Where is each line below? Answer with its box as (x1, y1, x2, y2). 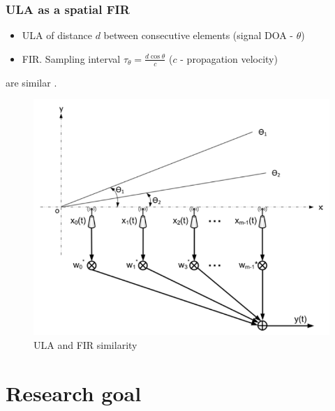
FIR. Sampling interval (22, 51, 121, 66)
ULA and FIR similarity (33, 338, 137, 352)
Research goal (6, 378, 142, 407)
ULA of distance (22, 28, 93, 43)
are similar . (6, 75, 57, 89)
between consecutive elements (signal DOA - (103, 28, 294, 43)
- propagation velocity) (180, 51, 278, 66)
